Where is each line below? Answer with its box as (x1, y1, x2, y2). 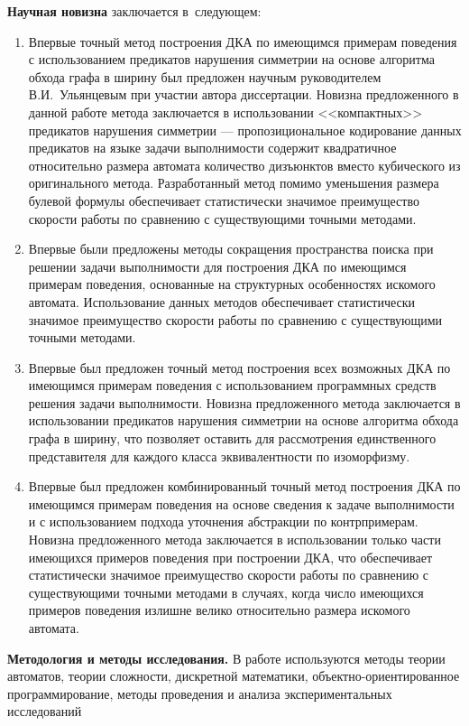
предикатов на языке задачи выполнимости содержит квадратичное (28, 138, 397, 157)
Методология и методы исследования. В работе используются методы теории (7, 648, 446, 667)
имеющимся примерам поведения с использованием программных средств (28, 376, 437, 395)
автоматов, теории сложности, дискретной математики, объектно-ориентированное (7, 666, 460, 685)
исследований (7, 702, 82, 721)
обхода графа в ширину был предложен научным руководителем (28, 67, 382, 86)
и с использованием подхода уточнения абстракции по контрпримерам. (28, 512, 418, 531)
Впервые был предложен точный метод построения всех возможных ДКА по (28, 358, 451, 377)
